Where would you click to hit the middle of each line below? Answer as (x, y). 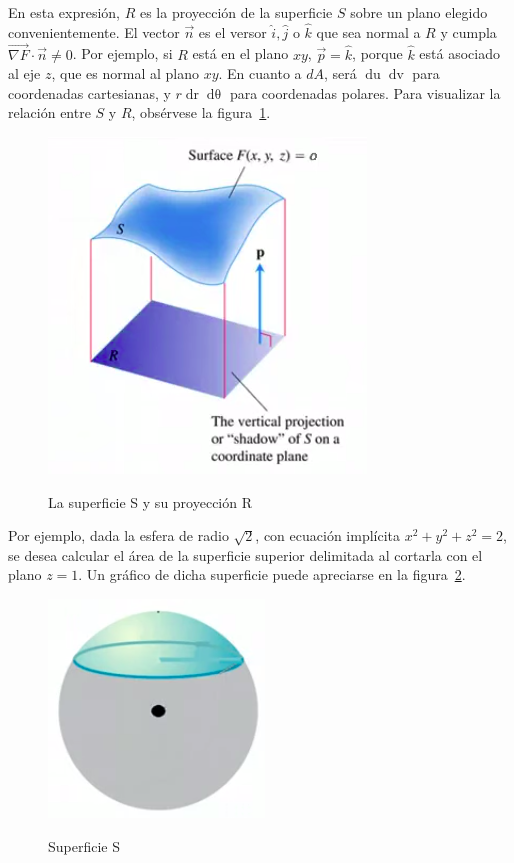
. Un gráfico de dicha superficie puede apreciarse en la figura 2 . (272, 574)
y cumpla (468, 31)
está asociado (459, 53)
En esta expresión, (64, 12)
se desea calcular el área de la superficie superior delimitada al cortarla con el (245, 554)
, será (340, 73)
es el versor (232, 31)
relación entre (49, 112)
